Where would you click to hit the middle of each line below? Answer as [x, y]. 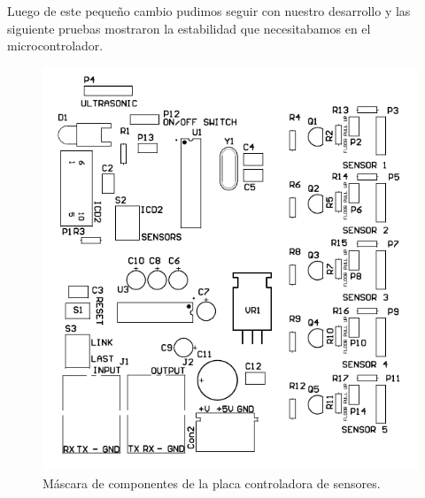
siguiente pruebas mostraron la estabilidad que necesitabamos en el [189, 28]
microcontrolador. [55, 46]
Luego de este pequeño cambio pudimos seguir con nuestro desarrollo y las [209, 11]
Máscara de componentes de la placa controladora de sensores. [212, 483]
